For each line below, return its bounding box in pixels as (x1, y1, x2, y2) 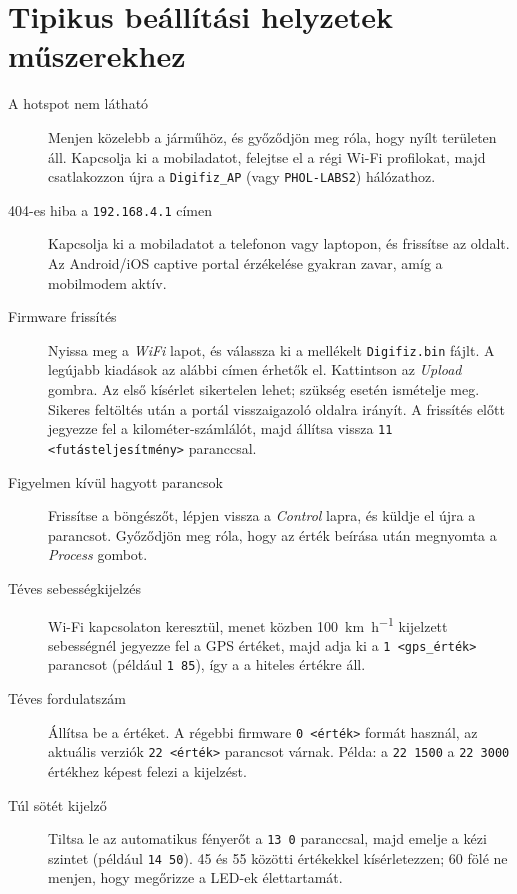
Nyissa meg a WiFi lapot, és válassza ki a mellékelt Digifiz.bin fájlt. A (48, 339, 495, 360)
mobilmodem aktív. (48, 272, 167, 293)
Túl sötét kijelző (8, 794, 107, 815)
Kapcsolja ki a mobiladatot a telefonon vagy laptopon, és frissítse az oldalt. (48, 233, 510, 254)
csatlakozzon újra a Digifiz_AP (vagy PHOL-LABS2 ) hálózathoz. (48, 166, 436, 187)
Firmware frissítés (8, 306, 117, 327)
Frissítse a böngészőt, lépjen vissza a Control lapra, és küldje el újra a (48, 505, 476, 526)
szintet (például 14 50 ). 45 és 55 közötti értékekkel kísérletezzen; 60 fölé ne (48, 847, 508, 868)
